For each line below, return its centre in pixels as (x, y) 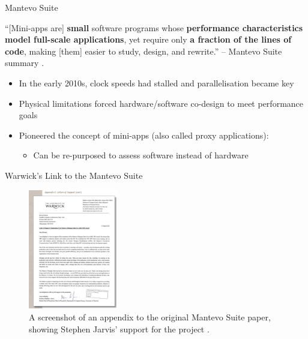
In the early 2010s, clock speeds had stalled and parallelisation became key (156, 82)
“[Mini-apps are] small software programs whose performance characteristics (154, 27)
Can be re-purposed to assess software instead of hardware (141, 155)
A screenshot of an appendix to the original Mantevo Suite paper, (150, 316)
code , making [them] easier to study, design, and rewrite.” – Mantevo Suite (143, 51)
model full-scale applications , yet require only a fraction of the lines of (148, 39)
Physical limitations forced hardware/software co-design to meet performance (161, 103)
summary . (25, 63)
